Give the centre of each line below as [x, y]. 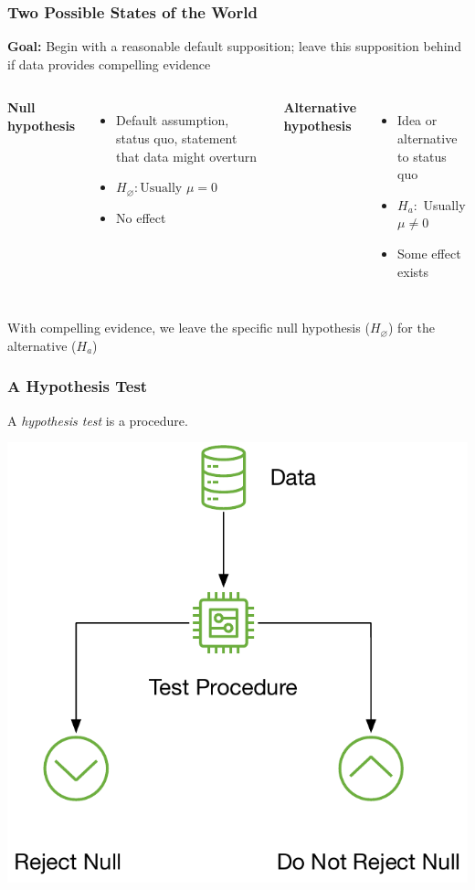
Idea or [417, 120]
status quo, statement [177, 138]
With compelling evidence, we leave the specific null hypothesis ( [189, 328]
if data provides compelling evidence [109, 64]
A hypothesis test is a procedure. [98, 420]
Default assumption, [173, 120]
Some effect [429, 253]
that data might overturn [187, 156]
